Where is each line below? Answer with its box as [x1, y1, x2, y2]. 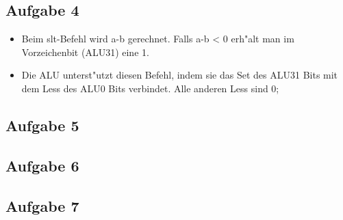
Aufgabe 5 [5, 114, 79, 135]
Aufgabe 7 [5, 195, 79, 216]
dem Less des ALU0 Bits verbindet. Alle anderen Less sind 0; [21, 81, 279, 95]
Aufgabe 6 [5, 154, 79, 176]
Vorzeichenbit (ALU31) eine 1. [21, 44, 149, 59]
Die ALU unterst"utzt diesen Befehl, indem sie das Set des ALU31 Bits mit [21, 68, 338, 82]
